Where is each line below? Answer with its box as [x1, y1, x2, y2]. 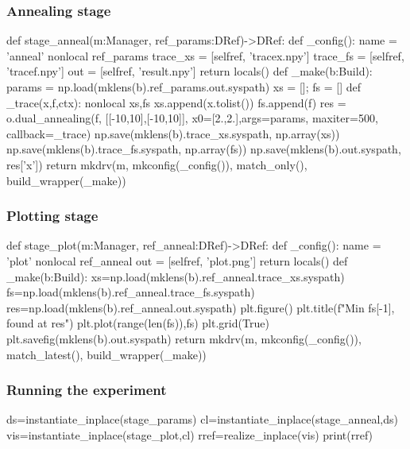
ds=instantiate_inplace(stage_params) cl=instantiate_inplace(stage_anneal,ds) [6, 411, 398, 428]
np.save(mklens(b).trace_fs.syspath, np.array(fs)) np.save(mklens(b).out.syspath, [6, 141, 401, 157]
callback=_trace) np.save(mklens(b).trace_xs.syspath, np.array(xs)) [6, 125, 340, 141]
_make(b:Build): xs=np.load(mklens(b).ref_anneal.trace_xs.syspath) [6, 268, 345, 284]
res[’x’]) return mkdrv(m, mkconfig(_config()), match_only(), [6, 156, 307, 172]
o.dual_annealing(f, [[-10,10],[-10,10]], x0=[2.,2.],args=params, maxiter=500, [6, 110, 378, 126]
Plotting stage [6, 206, 99, 226]
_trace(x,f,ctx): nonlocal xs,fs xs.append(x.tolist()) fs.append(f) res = [6, 94, 346, 110]
